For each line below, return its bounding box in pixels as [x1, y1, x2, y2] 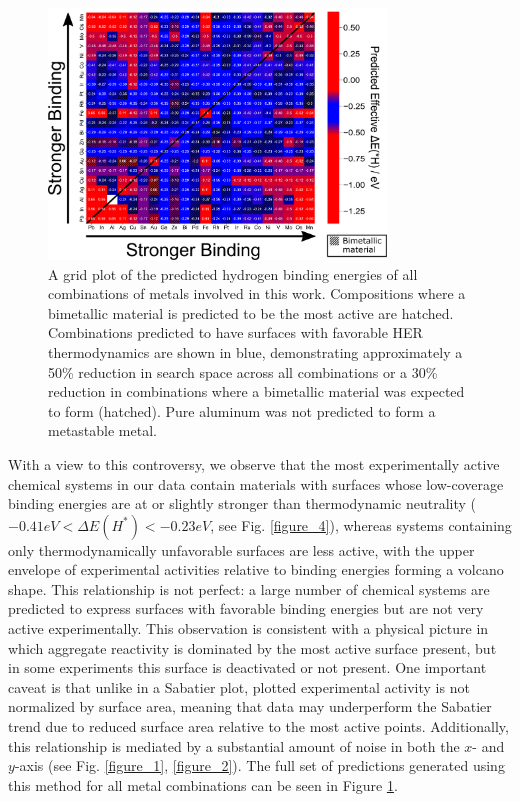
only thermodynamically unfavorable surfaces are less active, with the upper [8, 539, 475, 560]
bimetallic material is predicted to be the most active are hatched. [48, 302, 454, 323]
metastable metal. [48, 420, 157, 441]
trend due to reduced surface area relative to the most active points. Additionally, [8, 716, 509, 737]
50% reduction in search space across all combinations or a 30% [48, 361, 438, 382]
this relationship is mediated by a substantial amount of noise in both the [8, 735, 460, 756]
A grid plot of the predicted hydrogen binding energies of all [48, 263, 418, 284]
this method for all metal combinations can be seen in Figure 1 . [8, 774, 398, 795]
